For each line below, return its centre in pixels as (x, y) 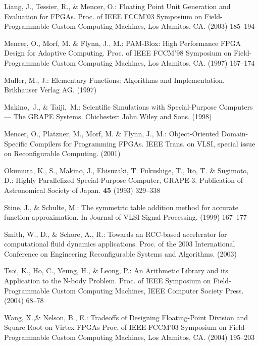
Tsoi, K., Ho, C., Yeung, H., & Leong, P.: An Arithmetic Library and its (116, 270)
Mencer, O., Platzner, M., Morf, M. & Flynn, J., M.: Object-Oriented (112, 133)
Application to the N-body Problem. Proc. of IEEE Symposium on (108, 281)
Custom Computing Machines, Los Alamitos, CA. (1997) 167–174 (153, 62)
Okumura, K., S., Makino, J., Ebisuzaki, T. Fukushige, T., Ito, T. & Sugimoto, (126, 170)
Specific (16, 143)
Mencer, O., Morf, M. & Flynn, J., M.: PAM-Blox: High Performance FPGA (123, 43)
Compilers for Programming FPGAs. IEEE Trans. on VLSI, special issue (142, 143)
